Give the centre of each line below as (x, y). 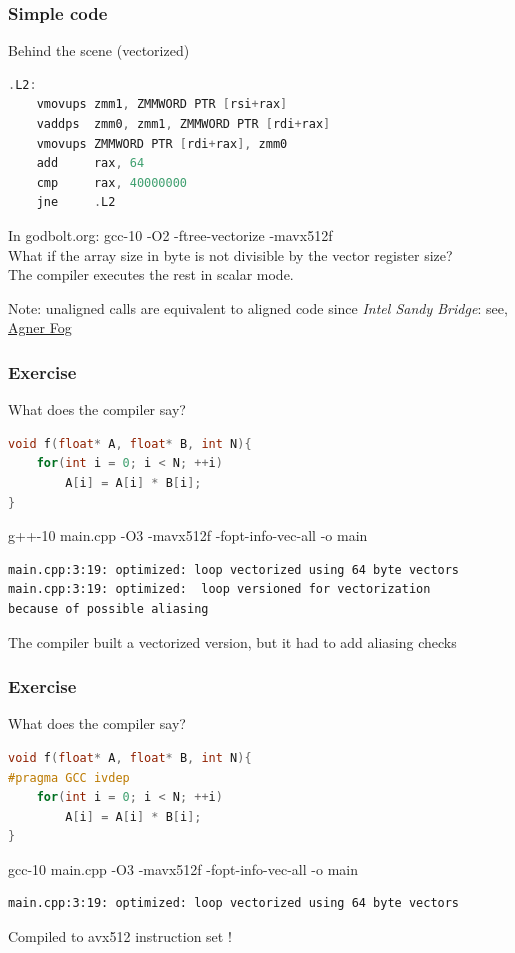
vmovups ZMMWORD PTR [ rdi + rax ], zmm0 (162, 143)
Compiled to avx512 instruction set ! (120, 936)
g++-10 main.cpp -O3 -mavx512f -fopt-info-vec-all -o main (188, 535)
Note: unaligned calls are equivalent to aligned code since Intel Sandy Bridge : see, (258, 307)
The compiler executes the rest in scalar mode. (151, 274)
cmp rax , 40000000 (112, 182)
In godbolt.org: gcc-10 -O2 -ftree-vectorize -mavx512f (170, 234)
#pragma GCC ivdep (69, 777)
